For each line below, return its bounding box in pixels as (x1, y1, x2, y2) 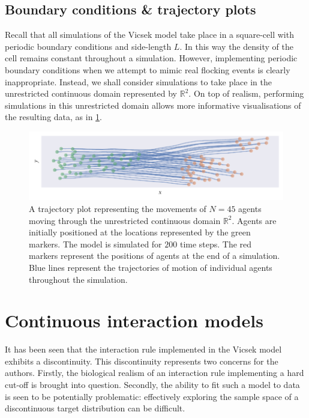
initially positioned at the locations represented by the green (29, 226, 251, 238)
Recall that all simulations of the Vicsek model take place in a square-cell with (5, 28, 294, 41)
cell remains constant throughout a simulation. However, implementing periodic (5, 52, 298, 64)
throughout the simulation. (29, 273, 128, 285)
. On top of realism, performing (188, 87, 304, 100)
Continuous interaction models (5, 308, 263, 333)
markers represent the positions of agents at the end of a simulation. (29, 249, 280, 262)
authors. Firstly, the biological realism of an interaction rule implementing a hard (5, 366, 304, 379)
